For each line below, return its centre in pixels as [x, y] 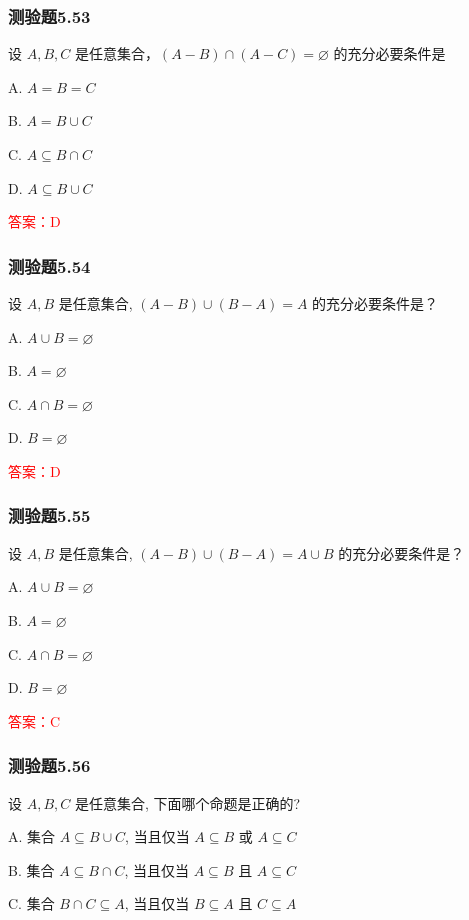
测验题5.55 [49, 515]
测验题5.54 [49, 265]
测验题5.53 [49, 15]
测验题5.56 [49, 765]
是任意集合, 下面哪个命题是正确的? [187, 802]
